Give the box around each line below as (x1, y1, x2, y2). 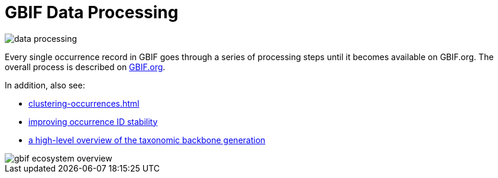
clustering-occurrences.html (28, 98, 140, 108)
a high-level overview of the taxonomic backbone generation (28, 134, 266, 145)
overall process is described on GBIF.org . (5, 61, 166, 72)
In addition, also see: (5, 80, 85, 90)
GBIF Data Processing (5, 2, 179, 22)
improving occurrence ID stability (28, 116, 158, 127)
